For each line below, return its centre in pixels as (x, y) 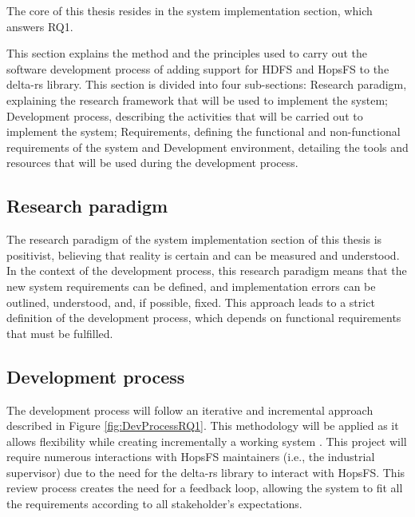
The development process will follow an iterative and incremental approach (190, 410)
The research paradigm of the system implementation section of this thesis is (194, 239)
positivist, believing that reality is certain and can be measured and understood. (203, 255)
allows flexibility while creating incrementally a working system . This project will (207, 441)
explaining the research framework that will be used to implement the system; (197, 99)
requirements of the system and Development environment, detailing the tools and (207, 147)
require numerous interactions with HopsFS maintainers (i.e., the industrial (191, 457)
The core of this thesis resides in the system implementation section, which (190, 10)
